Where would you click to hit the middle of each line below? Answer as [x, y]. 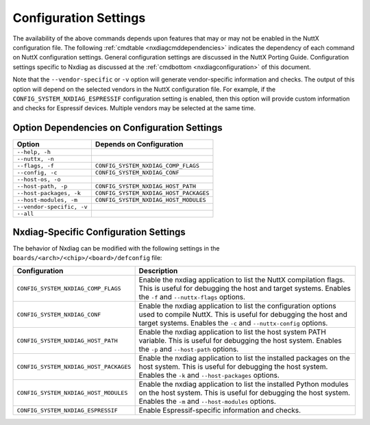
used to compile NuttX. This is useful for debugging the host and [243, 315]
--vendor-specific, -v [52, 207]
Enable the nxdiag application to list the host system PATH [233, 332]
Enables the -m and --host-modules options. [208, 402]
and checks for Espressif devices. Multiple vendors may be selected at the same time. [134, 108]
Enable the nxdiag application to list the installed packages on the [245, 358]
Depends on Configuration [139, 144]
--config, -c [37, 173]
